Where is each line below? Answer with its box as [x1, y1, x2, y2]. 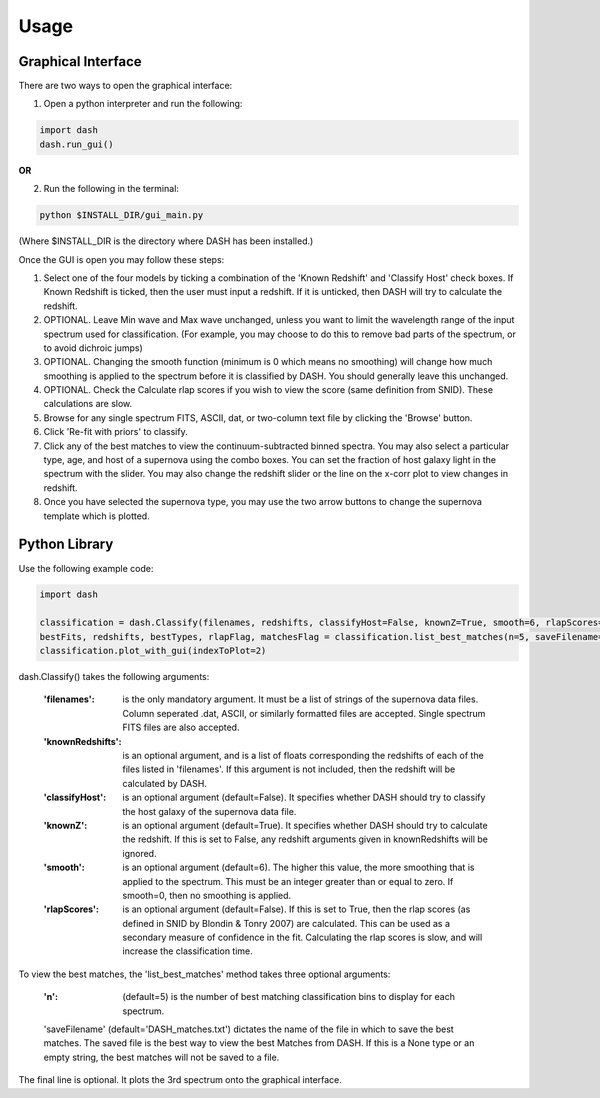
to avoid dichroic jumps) [43, 341, 144, 354]
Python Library [18, 536, 114, 553]
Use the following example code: [18, 562, 154, 574]
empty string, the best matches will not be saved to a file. [43, 1051, 280, 1063]
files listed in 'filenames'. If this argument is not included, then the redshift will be [122, 763, 456, 775]
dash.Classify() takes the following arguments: [18, 671, 210, 683]
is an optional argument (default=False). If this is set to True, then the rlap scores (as [122, 903, 471, 915]
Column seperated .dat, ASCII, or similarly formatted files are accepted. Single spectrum [122, 707, 486, 719]
